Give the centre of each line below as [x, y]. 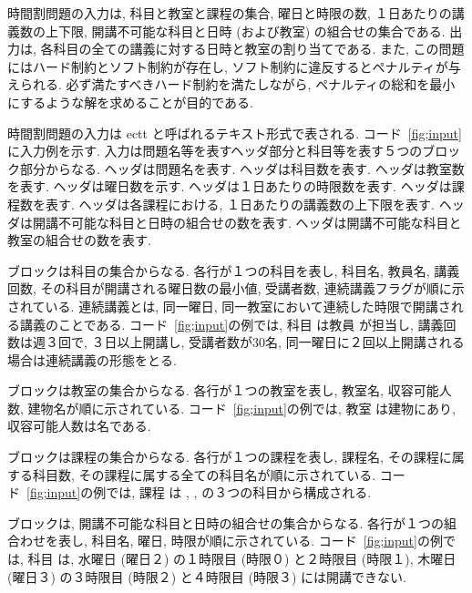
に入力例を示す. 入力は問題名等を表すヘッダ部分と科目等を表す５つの [215, 151]
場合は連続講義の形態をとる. [92, 359]
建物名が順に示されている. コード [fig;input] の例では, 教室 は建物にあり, [241, 408]
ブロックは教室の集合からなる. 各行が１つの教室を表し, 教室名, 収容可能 [223, 390]
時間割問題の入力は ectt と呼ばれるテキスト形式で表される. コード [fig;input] [235, 133]
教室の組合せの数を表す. [79, 240]
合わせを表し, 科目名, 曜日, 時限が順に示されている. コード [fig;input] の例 [225, 541]
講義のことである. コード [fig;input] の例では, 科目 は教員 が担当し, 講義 [231, 324]
